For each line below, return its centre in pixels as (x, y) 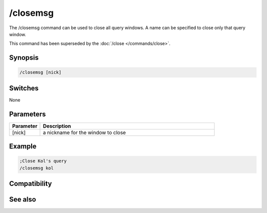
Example (23, 147)
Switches (24, 88)
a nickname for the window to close (84, 132)
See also (23, 199)
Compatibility (30, 184)
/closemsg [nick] (41, 72)
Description (57, 126)
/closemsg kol (37, 168)
